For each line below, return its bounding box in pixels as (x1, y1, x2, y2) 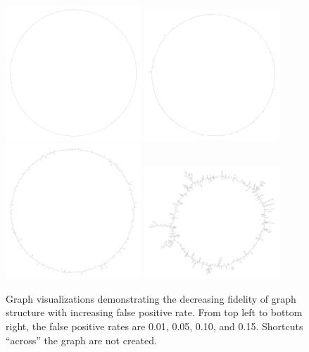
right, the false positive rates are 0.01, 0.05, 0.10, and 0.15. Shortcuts (6, 319, 303, 333)
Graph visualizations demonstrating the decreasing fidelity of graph (6, 291, 296, 306)
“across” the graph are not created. (6, 332, 157, 347)
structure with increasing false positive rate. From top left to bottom (6, 305, 303, 320)
